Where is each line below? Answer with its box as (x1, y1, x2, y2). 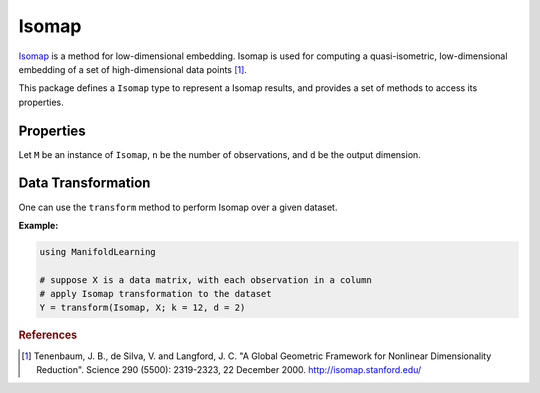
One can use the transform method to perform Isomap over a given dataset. (18, 201, 338, 213)
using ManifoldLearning (39, 246, 157, 257)
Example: (18, 219, 59, 231)
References (18, 328, 78, 342)
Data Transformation (18, 175, 151, 192)
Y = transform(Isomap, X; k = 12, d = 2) (39, 302, 246, 314)
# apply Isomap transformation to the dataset (39, 288, 272, 300)
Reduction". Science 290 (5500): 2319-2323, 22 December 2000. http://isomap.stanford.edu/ (36, 364, 422, 376)
